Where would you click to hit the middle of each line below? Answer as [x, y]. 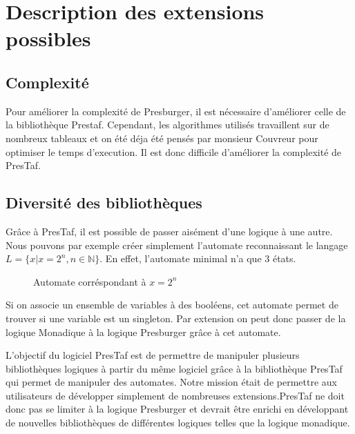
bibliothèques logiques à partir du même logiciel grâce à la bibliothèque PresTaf [174, 368]
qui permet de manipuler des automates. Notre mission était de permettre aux [171, 382]
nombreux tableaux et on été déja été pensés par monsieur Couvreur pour [162, 138]
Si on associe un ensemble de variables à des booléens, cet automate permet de [172, 305]
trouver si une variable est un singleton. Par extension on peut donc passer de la [176, 318]
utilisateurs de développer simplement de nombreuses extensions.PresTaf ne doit [175, 395]
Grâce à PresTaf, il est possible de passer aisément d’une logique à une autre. [169, 231]
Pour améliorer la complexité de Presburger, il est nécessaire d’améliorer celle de [176, 111]
